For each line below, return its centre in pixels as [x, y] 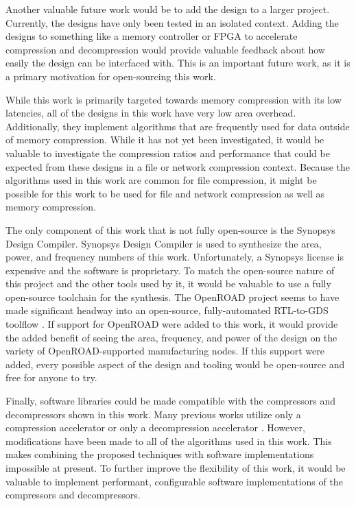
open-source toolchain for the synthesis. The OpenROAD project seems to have [173, 297]
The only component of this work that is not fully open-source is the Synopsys [170, 229]
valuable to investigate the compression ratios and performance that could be [168, 153]
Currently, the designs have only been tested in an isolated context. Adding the [172, 22]
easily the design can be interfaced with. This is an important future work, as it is [178, 63]
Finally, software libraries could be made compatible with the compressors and [171, 401]
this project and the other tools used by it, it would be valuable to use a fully [168, 284]
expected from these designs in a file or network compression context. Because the [178, 166]
